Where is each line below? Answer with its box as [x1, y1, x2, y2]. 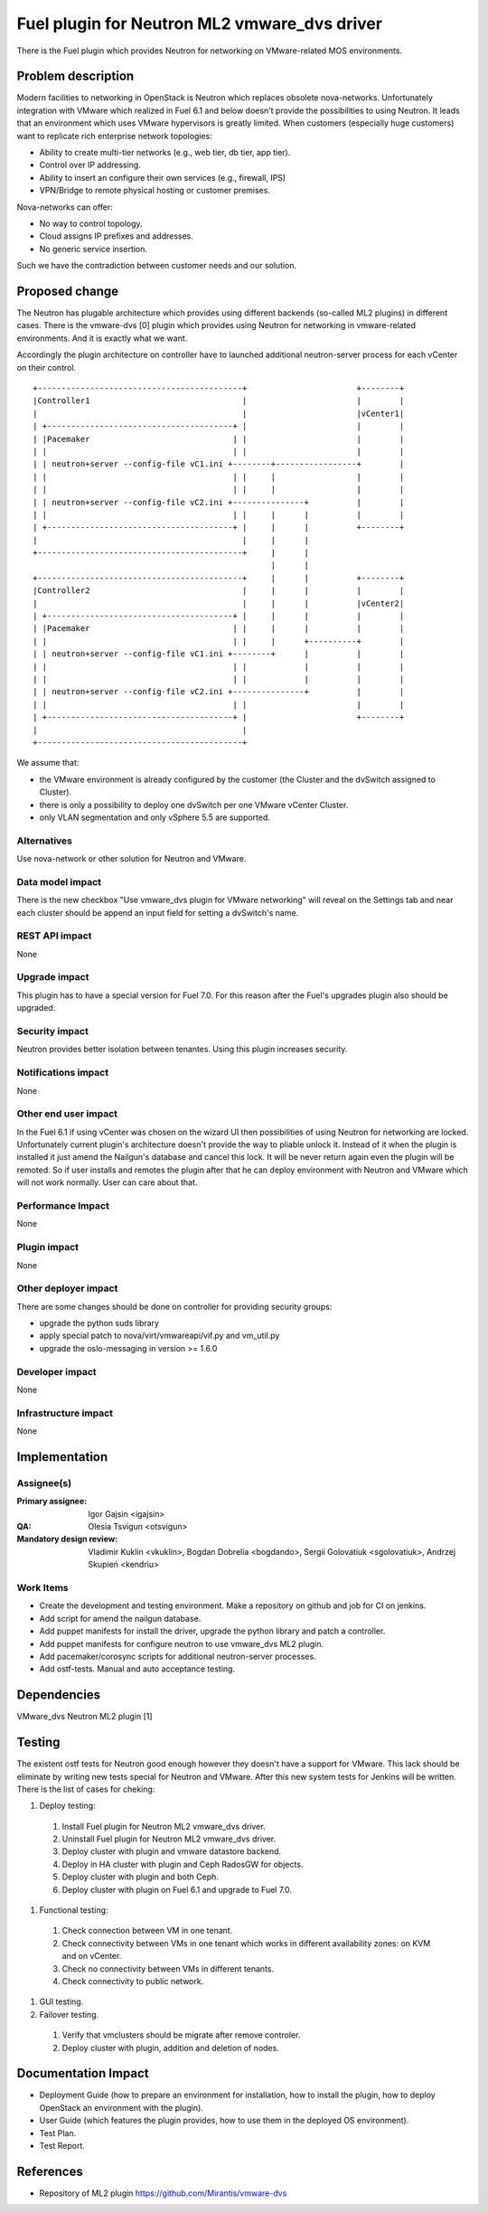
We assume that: [16, 758, 80, 768]
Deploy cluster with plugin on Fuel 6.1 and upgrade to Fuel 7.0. [61, 1884, 293, 1895]
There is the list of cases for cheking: [16, 1784, 155, 1794]
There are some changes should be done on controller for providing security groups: [16, 1301, 333, 1312]
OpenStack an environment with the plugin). [39, 2102, 203, 2113]
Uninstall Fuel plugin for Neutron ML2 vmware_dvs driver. [61, 1833, 277, 1844]
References [16, 2163, 83, 2179]
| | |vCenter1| [33, 408, 405, 419]
